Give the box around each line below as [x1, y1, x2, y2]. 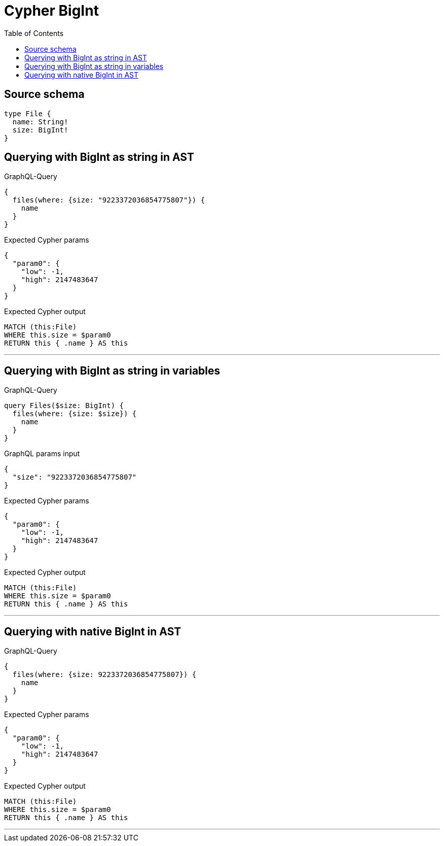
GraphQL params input [4, 449, 80, 458]
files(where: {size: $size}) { [12, 410, 137, 418]
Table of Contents [4, 28, 64, 38]
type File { [4, 109, 51, 118]
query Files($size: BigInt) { [4, 401, 124, 410]
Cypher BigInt [4, 2, 99, 19]
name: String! [12, 117, 68, 126]
